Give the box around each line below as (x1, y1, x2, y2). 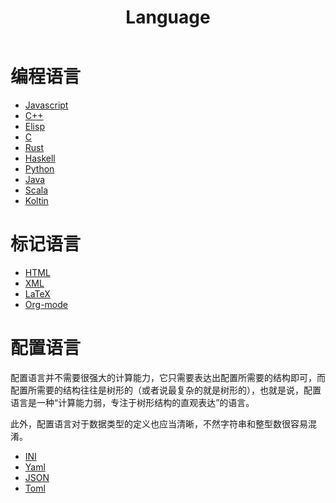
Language (125, 6, 211, 29)
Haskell (24, 152, 56, 164)
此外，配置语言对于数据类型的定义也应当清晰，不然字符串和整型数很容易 (10, 417, 308, 430)
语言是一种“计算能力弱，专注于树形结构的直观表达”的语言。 (10, 396, 255, 408)
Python (24, 162, 55, 175)
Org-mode (24, 298, 68, 310)
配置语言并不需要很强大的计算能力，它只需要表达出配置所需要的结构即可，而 (10, 371, 326, 383)
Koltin (24, 194, 49, 206)
